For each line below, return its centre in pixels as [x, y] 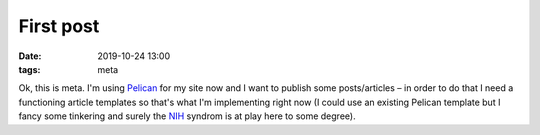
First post [59, 26]
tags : [29, 69]
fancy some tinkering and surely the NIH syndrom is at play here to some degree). [187, 116]
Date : [30, 56]
